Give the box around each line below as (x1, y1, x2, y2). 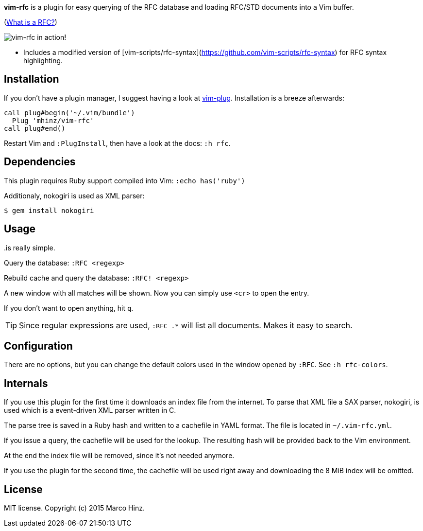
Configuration (4, 339, 73, 352)
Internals (4, 377, 48, 389)
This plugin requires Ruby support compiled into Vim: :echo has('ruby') (4, 176, 245, 185)
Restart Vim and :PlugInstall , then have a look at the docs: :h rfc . (4, 139, 231, 147)
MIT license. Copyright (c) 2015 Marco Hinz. (4, 504, 145, 513)
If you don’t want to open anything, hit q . (4, 303, 134, 312)
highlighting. (23, 56, 63, 65)
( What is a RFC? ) (4, 18, 57, 26)
